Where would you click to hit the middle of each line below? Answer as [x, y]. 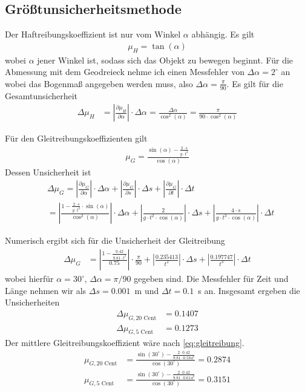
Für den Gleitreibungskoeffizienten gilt [76, 138]
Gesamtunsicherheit [41, 95]
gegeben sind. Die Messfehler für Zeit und [211, 279]
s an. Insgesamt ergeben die [249, 290]
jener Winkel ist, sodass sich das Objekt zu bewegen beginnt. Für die [165, 60]
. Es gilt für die [255, 83]
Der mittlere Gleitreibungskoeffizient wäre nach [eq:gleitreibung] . [125, 343]
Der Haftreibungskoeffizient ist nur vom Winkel [93, 34]
